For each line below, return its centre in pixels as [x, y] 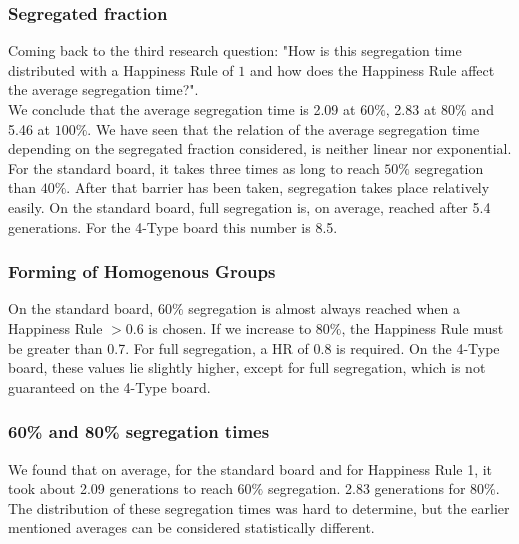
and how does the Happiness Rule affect [372, 69]
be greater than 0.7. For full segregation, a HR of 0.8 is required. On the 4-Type [254, 347]
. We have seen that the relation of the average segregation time [283, 128]
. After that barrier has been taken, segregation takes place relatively [278, 187]
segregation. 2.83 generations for [366, 488]
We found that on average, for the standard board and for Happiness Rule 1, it [250, 468]
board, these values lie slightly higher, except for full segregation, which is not [247, 367]
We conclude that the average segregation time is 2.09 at [182, 109]
